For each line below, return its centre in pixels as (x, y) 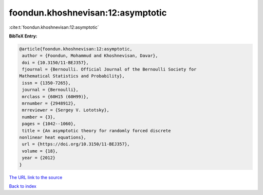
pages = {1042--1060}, (49, 124)
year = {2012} (39, 158)
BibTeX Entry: (23, 36)
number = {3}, (39, 117)
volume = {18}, (40, 151)
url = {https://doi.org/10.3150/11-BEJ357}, (76, 144)
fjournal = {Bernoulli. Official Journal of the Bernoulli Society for (109, 70)
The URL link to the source (36, 177)
